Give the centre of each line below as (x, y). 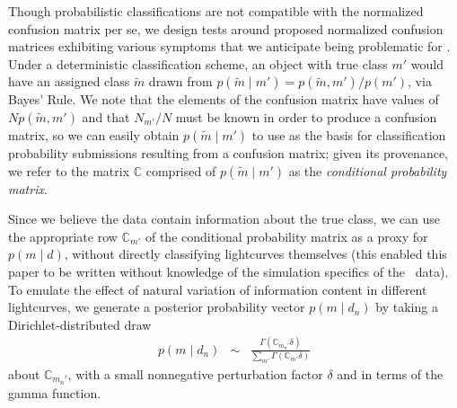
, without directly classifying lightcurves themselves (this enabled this (255, 254)
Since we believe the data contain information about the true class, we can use (224, 219)
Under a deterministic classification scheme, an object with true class (198, 63)
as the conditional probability (368, 170)
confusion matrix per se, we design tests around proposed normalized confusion (226, 28)
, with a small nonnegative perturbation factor (195, 373)
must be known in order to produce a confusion (306, 116)
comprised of (181, 170)
